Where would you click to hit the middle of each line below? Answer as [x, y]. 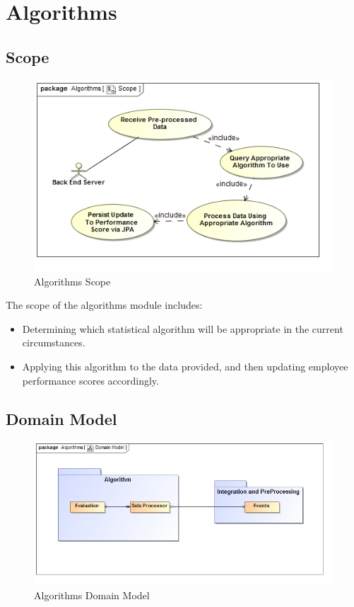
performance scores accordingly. [90, 380]
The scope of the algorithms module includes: [104, 305]
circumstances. [54, 342]
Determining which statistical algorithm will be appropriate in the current [183, 328]
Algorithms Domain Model [92, 595]
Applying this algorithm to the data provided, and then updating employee [185, 366]
